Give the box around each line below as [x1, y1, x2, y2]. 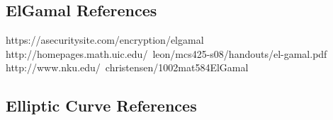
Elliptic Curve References [6, 95, 197, 116]
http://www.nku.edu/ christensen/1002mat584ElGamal [6, 60, 249, 75]
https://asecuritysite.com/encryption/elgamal [6, 32, 204, 47]
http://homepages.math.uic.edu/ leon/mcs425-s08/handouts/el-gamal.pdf [6, 46, 327, 61]
